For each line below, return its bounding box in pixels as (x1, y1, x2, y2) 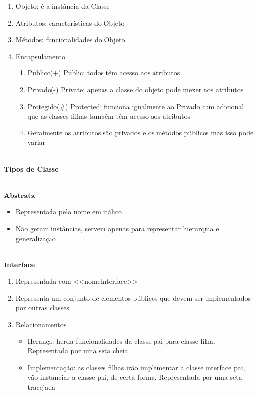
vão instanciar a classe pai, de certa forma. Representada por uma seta (27, 372, 242, 382)
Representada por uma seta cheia (27, 345, 128, 356)
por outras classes (15, 302, 69, 313)
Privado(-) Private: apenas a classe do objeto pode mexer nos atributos (27, 84, 244, 94)
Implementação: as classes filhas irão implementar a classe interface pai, (27, 362, 245, 372)
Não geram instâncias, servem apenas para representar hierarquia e (15, 223, 219, 233)
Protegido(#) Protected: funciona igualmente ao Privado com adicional (27, 101, 244, 111)
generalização (15, 233, 56, 243)
